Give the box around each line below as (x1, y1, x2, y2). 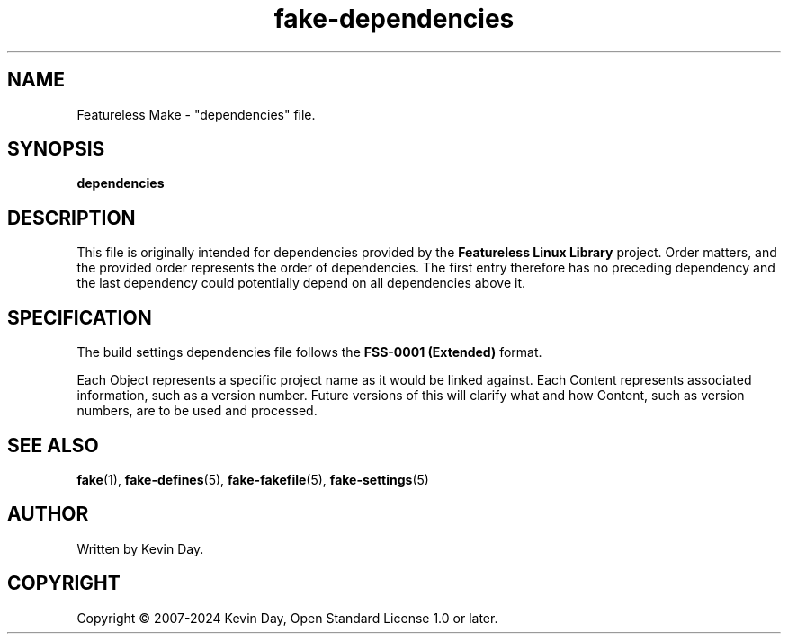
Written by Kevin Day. (76, 540, 204, 556)
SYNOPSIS (7, 138, 105, 161)
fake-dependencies (273, 4, 515, 34)
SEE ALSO (7, 433, 99, 457)
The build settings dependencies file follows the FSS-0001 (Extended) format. (76, 344, 542, 361)
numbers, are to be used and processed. (76, 403, 318, 419)
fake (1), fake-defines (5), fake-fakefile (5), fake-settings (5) (76, 471, 429, 487)
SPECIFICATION (7, 306, 152, 329)
